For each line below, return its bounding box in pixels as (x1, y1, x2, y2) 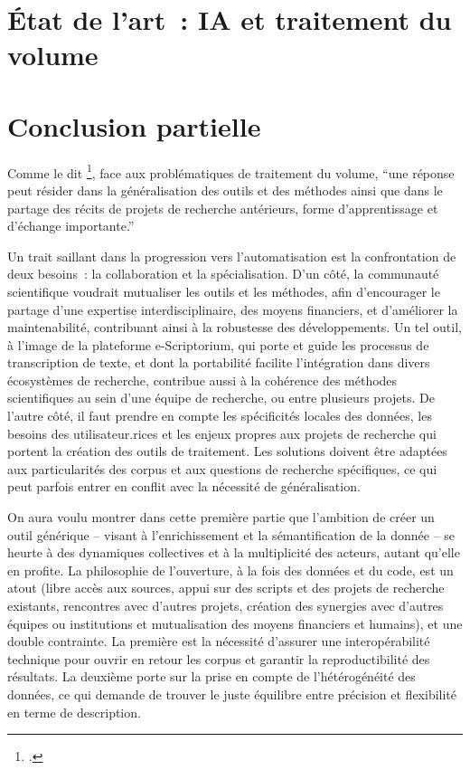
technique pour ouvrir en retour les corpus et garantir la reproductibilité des (7, 649, 430, 668)
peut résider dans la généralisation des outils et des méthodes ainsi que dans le (7, 180, 443, 199)
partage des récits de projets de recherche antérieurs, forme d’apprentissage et (7, 198, 438, 217)
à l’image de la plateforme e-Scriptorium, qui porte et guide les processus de (7, 335, 429, 354)
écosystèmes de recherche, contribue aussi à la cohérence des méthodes (7, 370, 398, 389)
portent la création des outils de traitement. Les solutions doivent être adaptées (7, 442, 447, 461)
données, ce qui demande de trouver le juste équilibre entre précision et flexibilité (7, 684, 457, 703)
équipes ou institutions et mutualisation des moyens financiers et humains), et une (7, 613, 463, 632)
